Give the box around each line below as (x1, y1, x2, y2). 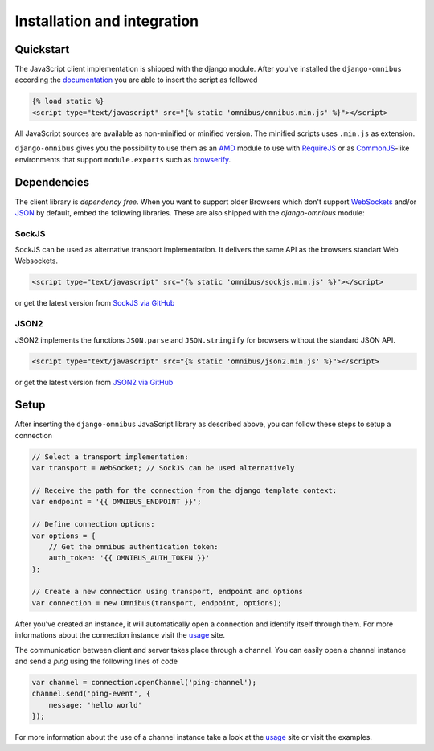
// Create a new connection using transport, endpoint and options (31, 587, 304, 597)
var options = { (31, 531, 96, 540)
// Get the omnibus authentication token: (48, 542, 219, 551)
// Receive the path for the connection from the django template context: (31, 486, 338, 495)
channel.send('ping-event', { (31, 689, 151, 699)
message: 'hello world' (48, 700, 142, 709)
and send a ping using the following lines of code (14, 656, 178, 667)
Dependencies (14, 175, 90, 189)
